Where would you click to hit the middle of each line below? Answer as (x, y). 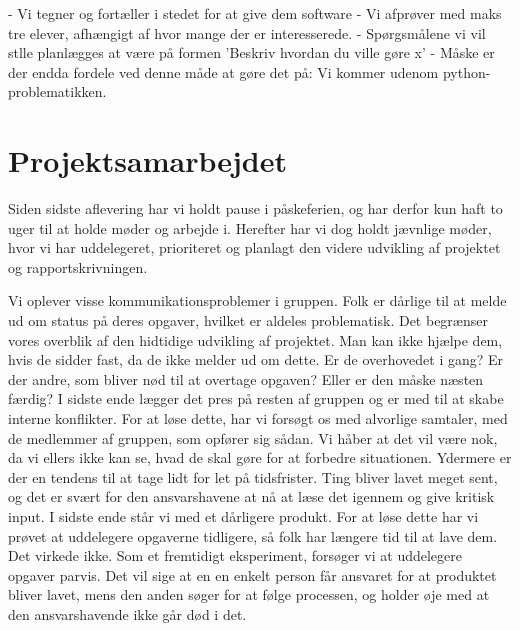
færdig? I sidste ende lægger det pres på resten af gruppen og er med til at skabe (256, 398)
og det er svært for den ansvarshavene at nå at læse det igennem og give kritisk (251, 496)
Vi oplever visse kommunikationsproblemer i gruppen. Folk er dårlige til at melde (257, 300)
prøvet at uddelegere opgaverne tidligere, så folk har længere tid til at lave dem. (253, 535)
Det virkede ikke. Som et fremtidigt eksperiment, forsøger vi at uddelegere (235, 555)
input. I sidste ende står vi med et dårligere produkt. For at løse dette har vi (243, 516)
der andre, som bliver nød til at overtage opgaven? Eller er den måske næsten (246, 378)
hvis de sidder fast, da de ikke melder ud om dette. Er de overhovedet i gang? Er (256, 359)
